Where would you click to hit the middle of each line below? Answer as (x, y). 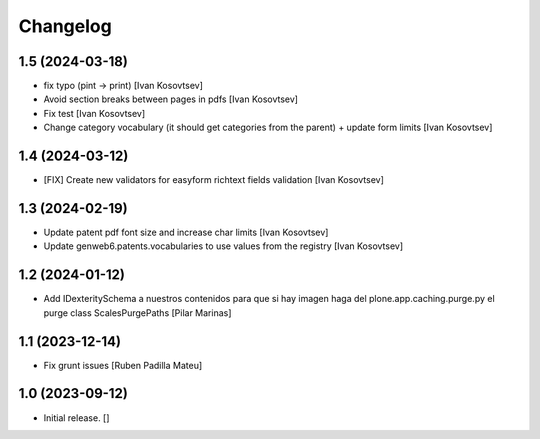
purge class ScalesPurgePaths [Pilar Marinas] (137, 312)
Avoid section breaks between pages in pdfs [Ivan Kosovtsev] (171, 99)
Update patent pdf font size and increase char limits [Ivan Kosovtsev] (186, 232)
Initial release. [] (76, 417)
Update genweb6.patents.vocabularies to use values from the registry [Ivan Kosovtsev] (223, 246)
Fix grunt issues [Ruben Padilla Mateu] (123, 365)
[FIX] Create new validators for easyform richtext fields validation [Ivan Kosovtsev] (214, 180)
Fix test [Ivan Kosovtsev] (94, 113)
